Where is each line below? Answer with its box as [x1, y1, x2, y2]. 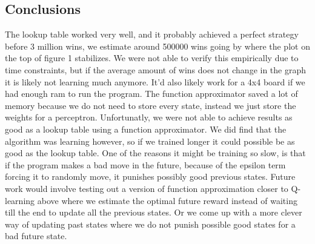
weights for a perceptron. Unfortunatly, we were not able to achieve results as [5, 111, 293, 124]
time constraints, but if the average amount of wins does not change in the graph [5, 63, 307, 76]
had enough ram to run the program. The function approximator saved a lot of [5, 87, 298, 100]
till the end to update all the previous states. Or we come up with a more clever [5, 206, 302, 219]
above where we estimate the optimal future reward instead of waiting [37, 194, 297, 206]
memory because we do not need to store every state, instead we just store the [5, 99, 296, 111]
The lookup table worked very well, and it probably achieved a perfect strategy [5, 28, 299, 41]
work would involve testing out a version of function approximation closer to [5, 182, 288, 194]
